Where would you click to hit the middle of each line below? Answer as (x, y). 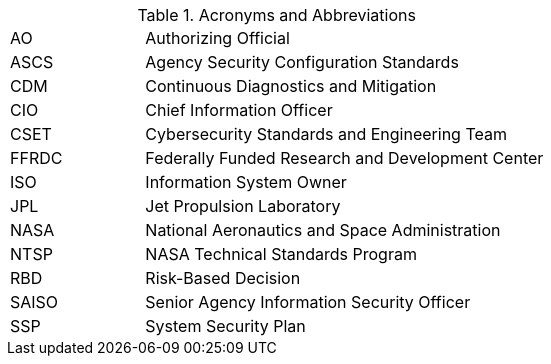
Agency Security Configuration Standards (302, 62)
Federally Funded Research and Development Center (344, 158)
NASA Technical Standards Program (281, 254)
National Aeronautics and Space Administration (323, 230)
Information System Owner (246, 182)
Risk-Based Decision (223, 278)
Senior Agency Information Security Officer (308, 302)
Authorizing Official (217, 38)
